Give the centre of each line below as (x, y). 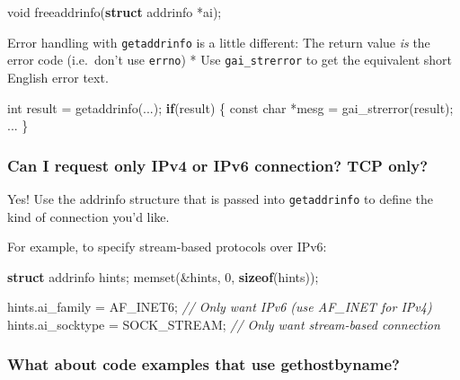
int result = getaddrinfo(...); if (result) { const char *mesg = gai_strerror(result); (230, 107)
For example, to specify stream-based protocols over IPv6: (167, 247)
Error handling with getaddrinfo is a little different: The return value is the (219, 42)
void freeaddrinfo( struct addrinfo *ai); (115, 12)
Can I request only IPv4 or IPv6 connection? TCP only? (218, 165)
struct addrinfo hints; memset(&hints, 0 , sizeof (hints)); (163, 276)
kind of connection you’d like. (88, 216)
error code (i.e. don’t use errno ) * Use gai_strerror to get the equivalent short (230, 60)
